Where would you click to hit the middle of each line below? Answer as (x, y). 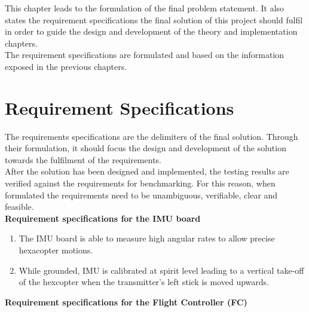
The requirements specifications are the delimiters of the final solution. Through (152, 136)
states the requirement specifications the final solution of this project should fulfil (154, 19)
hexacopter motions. (56, 250)
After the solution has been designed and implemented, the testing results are (147, 171)
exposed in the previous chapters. (66, 66)
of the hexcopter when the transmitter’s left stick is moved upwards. (144, 282)
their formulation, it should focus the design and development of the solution (146, 148)
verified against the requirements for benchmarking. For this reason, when (140, 183)
